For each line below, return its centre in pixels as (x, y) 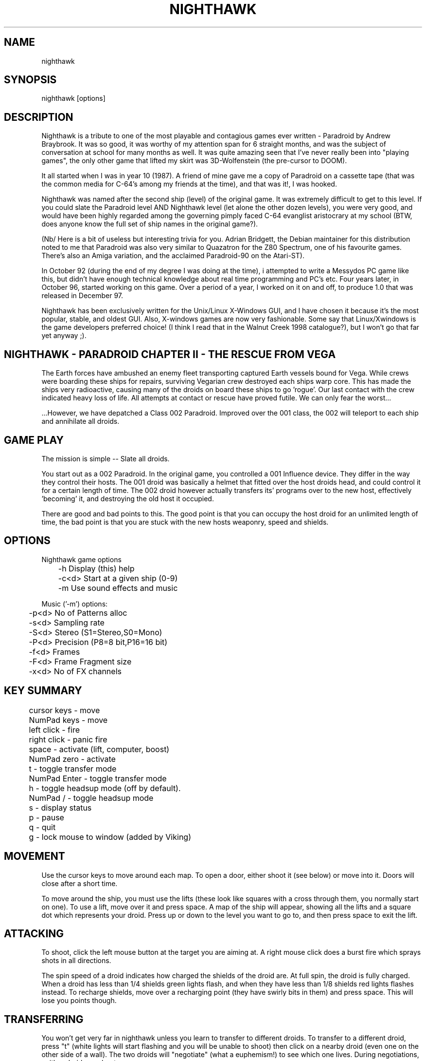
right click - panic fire (68, 739)
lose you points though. (79, 1001)
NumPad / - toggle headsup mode (91, 798)
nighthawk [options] (73, 98)
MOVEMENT (35, 856)
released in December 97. (82, 296)
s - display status (60, 807)
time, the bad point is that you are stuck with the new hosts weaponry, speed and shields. (185, 522)
